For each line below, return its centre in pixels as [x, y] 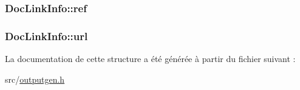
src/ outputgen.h [35, 79]
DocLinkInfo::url [46, 36]
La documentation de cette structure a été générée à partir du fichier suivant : [150, 59]
